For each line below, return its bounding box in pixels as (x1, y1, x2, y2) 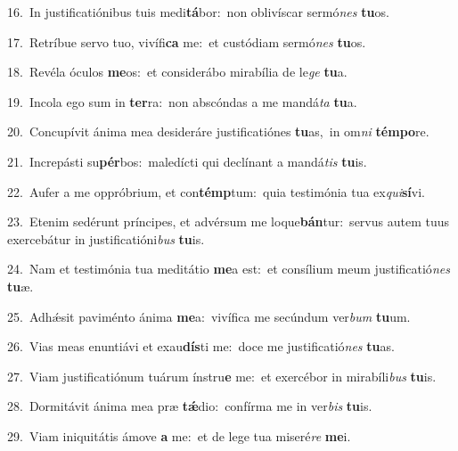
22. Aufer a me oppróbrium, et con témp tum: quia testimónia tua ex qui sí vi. (7, 182, 426, 201)
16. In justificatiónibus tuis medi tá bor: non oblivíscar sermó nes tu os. (7, 3, 389, 20)
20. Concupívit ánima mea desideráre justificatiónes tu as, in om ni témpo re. (7, 122, 429, 141)
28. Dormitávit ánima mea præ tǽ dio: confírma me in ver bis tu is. (7, 397, 372, 415)
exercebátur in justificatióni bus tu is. (7, 229, 205, 248)
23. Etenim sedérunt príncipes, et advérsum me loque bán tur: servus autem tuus (7, 212, 449, 231)
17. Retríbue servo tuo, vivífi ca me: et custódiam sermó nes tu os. (7, 32, 366, 51)
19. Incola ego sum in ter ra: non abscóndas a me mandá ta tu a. (7, 92, 357, 111)
